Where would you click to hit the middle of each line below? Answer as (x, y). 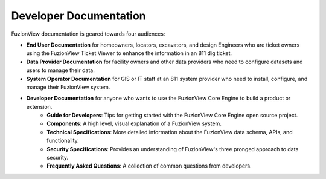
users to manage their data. (60, 70)
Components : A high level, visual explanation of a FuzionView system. (134, 123)
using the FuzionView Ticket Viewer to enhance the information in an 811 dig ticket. (129, 53)
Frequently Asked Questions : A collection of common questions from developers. (149, 166)
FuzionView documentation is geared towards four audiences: (88, 34)
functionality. (63, 141)
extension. (39, 106)
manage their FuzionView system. (68, 87)
